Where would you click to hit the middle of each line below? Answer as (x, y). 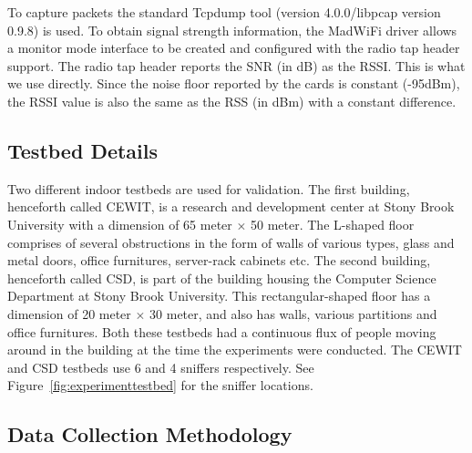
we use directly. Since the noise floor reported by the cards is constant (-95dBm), (234, 83)
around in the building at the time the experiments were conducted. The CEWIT (235, 350)
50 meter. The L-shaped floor (333, 224)
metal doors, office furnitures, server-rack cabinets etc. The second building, (219, 260)
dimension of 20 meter (69, 313)
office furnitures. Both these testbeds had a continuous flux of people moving (222, 331)
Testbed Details (83, 150)
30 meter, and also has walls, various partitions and (293, 313)
